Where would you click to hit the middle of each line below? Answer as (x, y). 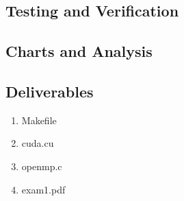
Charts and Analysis (79, 51)
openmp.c (42, 166)
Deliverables (50, 91)
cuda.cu (38, 143)
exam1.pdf (43, 189)
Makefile (39, 120)
